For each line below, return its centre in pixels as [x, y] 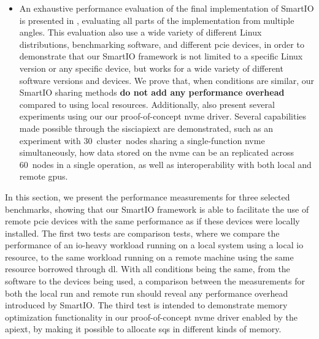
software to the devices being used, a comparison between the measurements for [155, 281]
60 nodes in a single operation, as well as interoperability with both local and [165, 164]
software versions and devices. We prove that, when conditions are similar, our [167, 80]
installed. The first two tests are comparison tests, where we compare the [142, 233]
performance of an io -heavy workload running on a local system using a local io [154, 245]
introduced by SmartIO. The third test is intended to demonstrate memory [146, 305]
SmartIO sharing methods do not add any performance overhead [152, 92]
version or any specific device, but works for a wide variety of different [151, 68]
